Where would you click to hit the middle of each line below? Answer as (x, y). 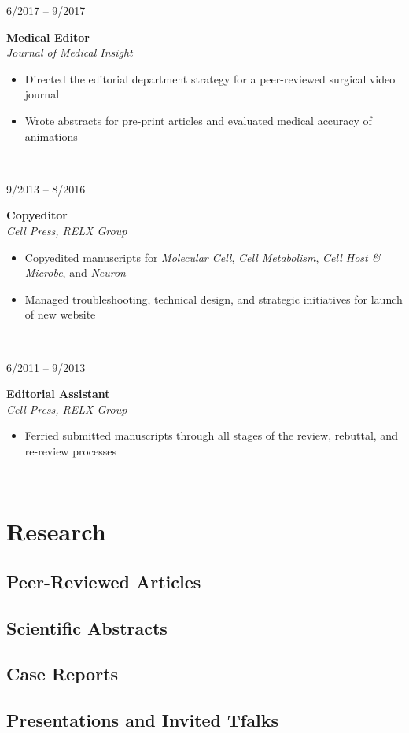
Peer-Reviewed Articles (104, 581)
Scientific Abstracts (87, 627)
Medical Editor (48, 37)
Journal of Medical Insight (70, 52)
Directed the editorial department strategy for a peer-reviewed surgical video (210, 78)
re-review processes (70, 450)
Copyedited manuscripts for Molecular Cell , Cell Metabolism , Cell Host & (203, 257)
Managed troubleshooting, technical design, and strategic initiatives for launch (214, 298)
